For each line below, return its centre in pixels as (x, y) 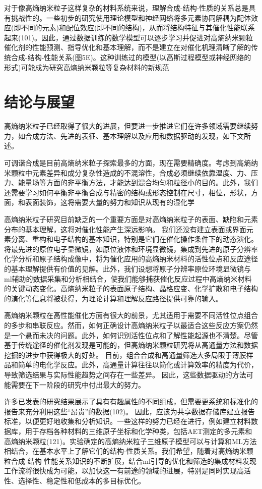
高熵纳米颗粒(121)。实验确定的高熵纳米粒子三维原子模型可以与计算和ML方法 (130, 441)
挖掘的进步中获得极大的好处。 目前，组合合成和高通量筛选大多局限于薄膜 (125, 355)
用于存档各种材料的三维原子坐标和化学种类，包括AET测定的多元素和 (139, 431)
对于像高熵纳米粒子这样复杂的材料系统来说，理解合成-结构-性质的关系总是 (126, 8)
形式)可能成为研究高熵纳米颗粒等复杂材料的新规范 (87, 67)
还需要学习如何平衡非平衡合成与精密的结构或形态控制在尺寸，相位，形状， (127, 192)
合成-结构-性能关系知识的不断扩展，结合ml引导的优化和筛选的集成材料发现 (134, 460)
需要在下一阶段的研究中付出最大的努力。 (78, 384)
